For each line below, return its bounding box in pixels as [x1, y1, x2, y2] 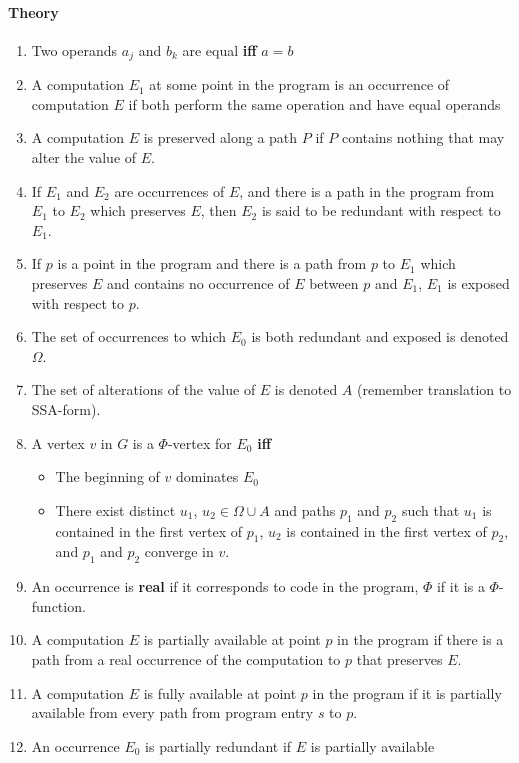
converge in [144, 541, 214, 562]
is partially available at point [143, 629, 321, 650]
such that [401, 499, 460, 520]
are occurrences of [114, 180, 225, 201]
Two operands [31, 39, 118, 60]
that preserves [356, 648, 443, 669]
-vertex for [167, 432, 232, 453]
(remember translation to [356, 379, 512, 400]
